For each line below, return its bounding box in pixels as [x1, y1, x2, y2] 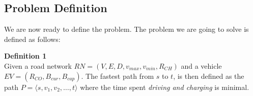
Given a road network [4, 60, 72, 71]
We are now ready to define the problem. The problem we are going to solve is [4, 24, 249, 34]
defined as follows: [4, 33, 61, 44]
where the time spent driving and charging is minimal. [80, 81, 249, 92]
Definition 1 [4, 51, 47, 61]
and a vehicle [181, 60, 222, 71]
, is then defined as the [173, 70, 244, 81]
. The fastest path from [81, 70, 154, 81]
